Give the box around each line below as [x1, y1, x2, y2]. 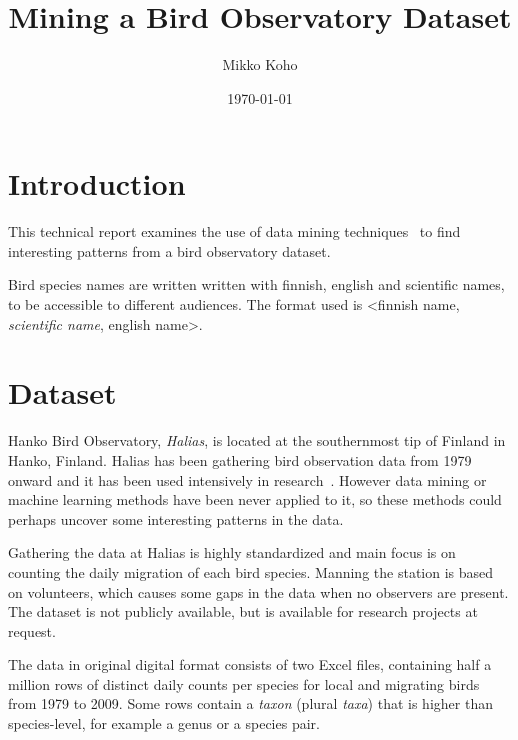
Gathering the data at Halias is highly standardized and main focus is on [8, 542, 456, 563]
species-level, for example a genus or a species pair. [8, 713, 320, 734]
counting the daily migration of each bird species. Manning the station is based [8, 561, 494, 582]
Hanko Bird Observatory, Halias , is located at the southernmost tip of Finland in [8, 430, 506, 451]
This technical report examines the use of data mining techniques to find [8, 221, 461, 242]
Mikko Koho [222, 54, 298, 75]
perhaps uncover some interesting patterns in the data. [8, 508, 344, 529]
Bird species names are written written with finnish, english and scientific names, [8, 274, 505, 295]
